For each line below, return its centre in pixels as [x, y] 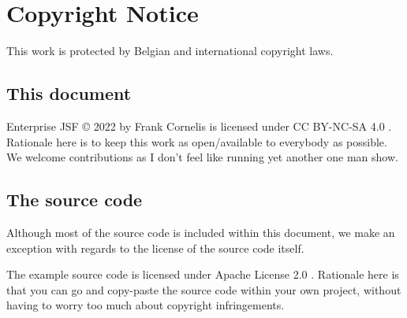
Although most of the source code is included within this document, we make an [201, 232]
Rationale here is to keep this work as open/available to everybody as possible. [197, 141]
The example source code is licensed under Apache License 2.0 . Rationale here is [203, 274]
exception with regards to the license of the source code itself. [155, 248]
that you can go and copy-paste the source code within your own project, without [204, 289]
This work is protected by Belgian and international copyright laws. [170, 51]
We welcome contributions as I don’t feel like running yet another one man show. [202, 157]
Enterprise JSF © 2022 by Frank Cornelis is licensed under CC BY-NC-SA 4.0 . [199, 126]
